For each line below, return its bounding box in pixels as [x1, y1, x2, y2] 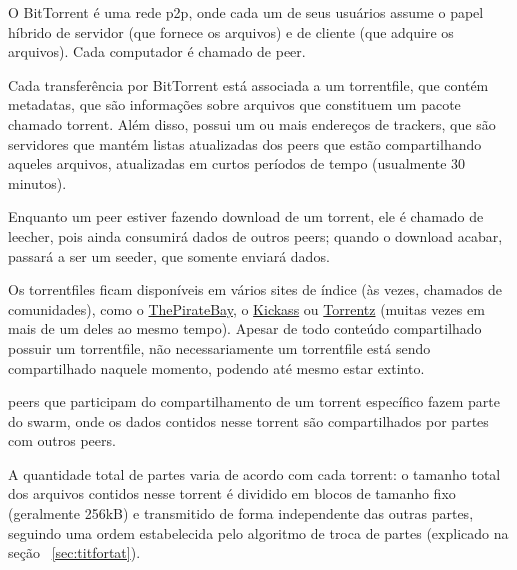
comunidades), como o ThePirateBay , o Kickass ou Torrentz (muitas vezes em [8, 298, 485, 319]
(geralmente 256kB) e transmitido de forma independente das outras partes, [8, 503, 474, 524]
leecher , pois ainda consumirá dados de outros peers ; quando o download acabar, [8, 225, 503, 246]
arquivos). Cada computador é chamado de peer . [8, 41, 306, 62]
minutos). [8, 172, 67, 193]
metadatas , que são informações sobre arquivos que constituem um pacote [8, 94, 461, 115]
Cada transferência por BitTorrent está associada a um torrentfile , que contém [8, 74, 489, 95]
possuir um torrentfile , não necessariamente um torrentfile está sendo [8, 337, 431, 358]
